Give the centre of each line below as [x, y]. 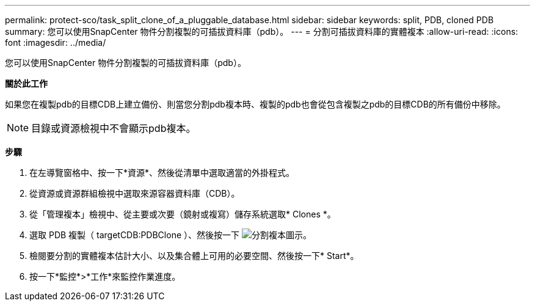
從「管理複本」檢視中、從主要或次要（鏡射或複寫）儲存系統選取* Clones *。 [183, 214]
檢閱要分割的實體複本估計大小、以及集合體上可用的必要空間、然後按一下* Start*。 [194, 256]
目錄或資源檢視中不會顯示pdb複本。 [114, 128]
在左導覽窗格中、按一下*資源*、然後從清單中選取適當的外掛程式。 [162, 173]
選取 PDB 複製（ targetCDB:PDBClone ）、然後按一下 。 [170, 235]
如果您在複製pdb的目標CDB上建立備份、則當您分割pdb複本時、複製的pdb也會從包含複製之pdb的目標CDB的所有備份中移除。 [255, 104]
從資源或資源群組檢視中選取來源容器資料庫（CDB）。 [135, 193]
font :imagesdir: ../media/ [56, 42]
